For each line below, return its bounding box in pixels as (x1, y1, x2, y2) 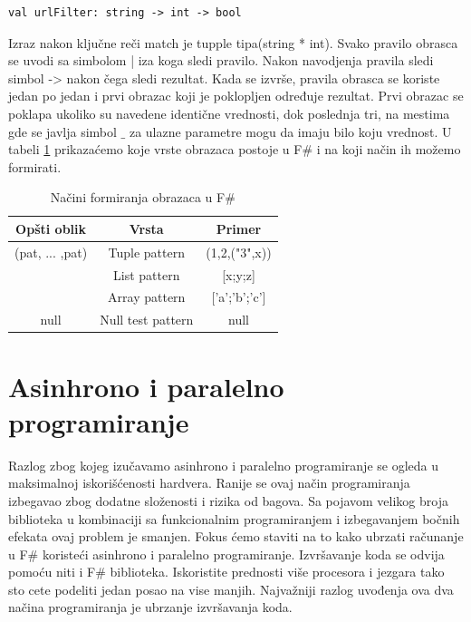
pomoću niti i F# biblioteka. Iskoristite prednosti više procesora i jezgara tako (8, 562, 445, 581)
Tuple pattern (108, 242, 185, 261)
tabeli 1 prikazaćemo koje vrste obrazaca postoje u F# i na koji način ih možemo (8, 140, 461, 159)
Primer (216, 219, 262, 238)
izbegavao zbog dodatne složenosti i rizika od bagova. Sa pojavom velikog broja (8, 491, 448, 510)
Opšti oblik (15, 219, 87, 238)
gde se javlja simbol (8, 121, 117, 141)
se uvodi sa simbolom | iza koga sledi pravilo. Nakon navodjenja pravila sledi (8, 51, 434, 70)
